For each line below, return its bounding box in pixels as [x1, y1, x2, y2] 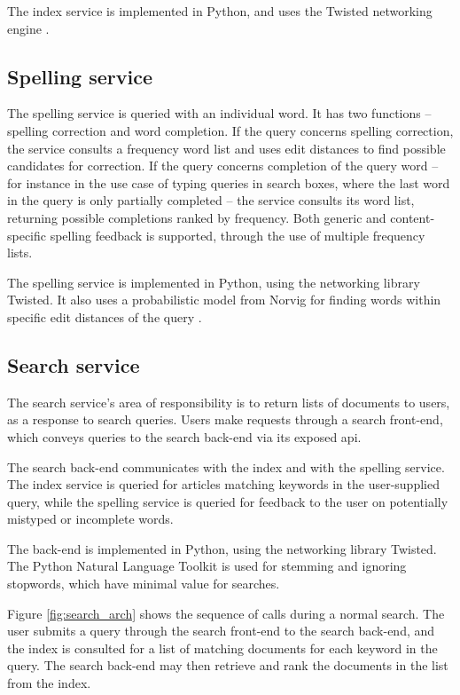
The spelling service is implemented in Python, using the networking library [7, 272, 420, 291]
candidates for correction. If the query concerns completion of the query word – [7, 156, 439, 175]
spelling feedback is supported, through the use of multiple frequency [50, 225, 425, 244]
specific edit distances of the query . [7, 307, 202, 326]
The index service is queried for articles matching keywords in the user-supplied [7, 475, 440, 494]
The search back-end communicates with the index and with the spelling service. [7, 457, 445, 476]
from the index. [7, 674, 91, 692]
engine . [7, 19, 50, 37]
